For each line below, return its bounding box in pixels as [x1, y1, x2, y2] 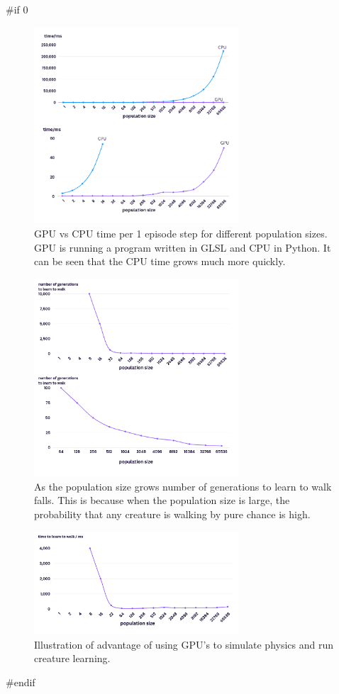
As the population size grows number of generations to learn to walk [34, 478, 332, 493]
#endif [6, 674, 35, 689]
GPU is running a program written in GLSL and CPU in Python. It [34, 240, 331, 254]
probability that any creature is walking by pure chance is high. [34, 506, 311, 521]
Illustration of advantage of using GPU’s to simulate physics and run [34, 637, 334, 651]
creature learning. [34, 651, 111, 666]
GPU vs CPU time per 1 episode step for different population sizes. [34, 225, 328, 240]
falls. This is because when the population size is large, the [34, 493, 290, 508]
